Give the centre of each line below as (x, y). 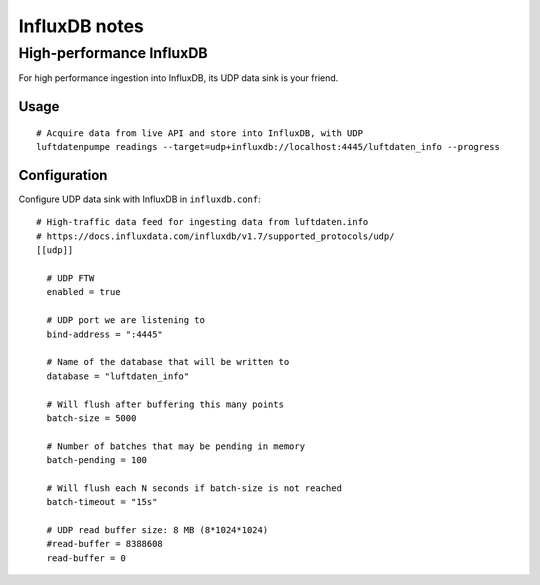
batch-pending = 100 (97, 460)
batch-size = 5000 (91, 418)
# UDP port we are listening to (125, 320)
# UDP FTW (70, 278)
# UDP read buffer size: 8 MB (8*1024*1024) (157, 530)
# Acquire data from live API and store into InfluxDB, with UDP (200, 133)
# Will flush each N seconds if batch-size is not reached (194, 488)
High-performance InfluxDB (113, 53)
